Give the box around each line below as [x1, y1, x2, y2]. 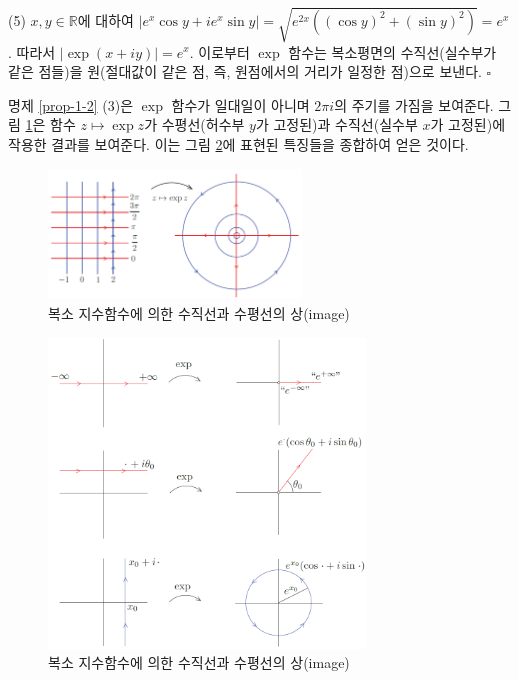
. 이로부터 [189, 41, 250, 62]
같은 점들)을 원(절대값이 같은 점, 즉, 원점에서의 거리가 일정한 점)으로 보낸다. [8, 61, 482, 82]
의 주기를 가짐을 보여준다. [334, 94, 494, 115]
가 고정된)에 [430, 114, 506, 135]
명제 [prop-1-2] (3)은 [8, 94, 134, 115]
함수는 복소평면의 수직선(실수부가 [288, 41, 497, 62]
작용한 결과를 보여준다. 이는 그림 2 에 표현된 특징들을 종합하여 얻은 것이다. [8, 133, 469, 154]
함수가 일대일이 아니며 [171, 94, 310, 115]
